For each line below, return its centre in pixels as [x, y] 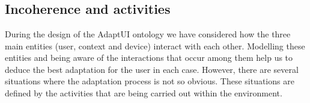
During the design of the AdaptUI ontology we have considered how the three [148, 34]
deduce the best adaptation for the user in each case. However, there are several [152, 69]
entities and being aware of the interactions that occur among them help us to [149, 58]
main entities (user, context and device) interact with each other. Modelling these [155, 45]
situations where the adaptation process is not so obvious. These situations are [150, 81]
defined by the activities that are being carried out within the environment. [144, 92]
